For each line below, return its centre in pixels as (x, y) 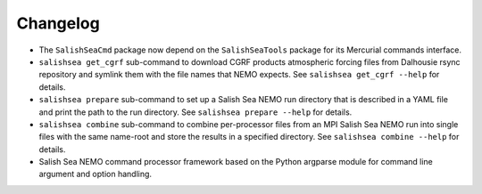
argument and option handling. (95, 174)
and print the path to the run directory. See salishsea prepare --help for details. (195, 112)
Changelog (58, 23)
